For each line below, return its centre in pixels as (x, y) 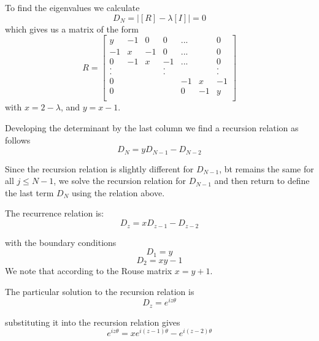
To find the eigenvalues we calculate (72, 7)
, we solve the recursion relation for (120, 181)
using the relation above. (118, 192)
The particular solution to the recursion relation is (100, 291)
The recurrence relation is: (55, 213)
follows (18, 140)
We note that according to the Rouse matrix (89, 270)
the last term (29, 192)
